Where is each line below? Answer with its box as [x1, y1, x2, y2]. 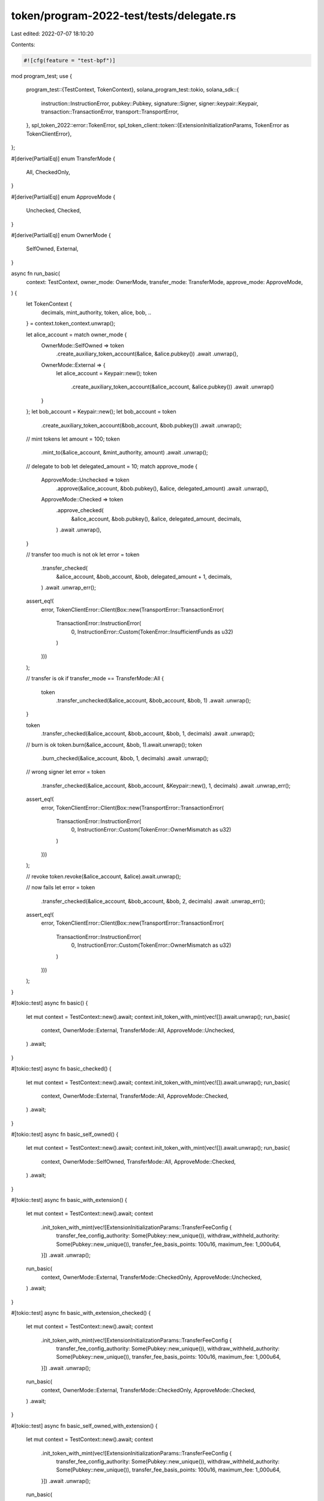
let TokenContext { [26, 300, 72, 307]
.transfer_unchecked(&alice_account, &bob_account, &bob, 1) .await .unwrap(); [56, 697, 251, 704]
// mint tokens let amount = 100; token [26, 435, 120, 442]
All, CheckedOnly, [26, 169, 70, 176]
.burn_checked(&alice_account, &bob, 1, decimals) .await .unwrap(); [41, 754, 209, 762]
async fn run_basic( [11, 270, 60, 277]
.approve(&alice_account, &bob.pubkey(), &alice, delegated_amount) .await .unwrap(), [56, 485, 269, 492]
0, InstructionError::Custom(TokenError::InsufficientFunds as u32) [71, 628, 233, 635]
